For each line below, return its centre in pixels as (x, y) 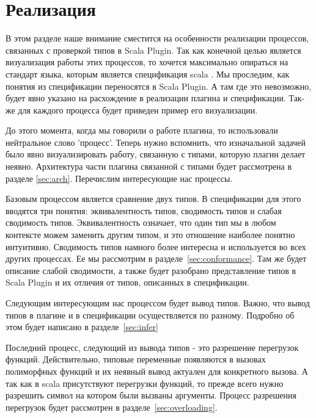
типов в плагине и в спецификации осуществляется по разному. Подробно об (150, 315)
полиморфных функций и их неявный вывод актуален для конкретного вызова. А (157, 371)
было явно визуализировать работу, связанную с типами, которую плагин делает (156, 154)
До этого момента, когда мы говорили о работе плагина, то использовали (142, 130)
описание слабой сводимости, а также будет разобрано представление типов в (151, 270)
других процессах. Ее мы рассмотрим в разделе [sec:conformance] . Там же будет (156, 258)
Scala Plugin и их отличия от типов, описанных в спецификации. (127, 282)
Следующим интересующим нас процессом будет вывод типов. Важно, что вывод (158, 303)
